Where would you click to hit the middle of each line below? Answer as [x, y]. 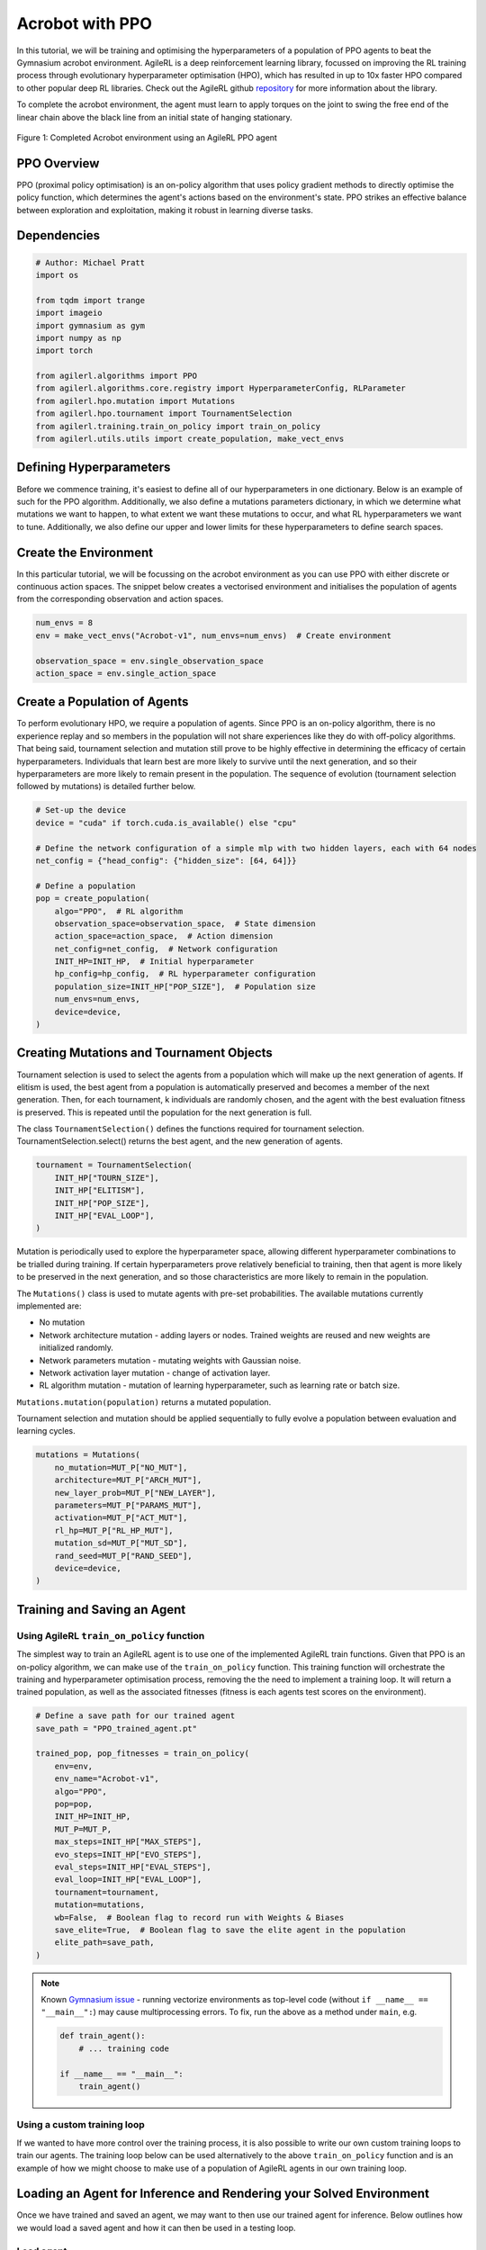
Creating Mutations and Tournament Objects [145, 1053]
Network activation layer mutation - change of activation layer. [155, 1372]
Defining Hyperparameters [94, 468]
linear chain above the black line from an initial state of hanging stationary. [154, 117]
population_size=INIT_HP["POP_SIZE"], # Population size [185, 986]
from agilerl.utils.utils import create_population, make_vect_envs [190, 439]
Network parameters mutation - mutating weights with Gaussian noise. [170, 1360]
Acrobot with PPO [84, 23]
